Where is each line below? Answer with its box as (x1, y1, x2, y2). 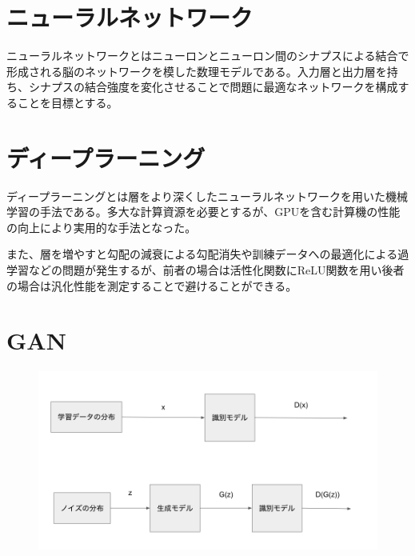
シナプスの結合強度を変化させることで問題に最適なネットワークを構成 (28, 78, 398, 95)
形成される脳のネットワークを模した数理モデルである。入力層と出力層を (6, 62, 387, 79)
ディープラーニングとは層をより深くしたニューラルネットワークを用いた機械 (6, 187, 408, 204)
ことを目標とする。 (17, 94, 118, 110)
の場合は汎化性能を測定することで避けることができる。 (6, 277, 297, 294)
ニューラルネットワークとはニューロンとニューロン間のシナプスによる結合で (6, 47, 409, 64)
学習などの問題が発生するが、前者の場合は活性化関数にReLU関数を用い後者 (6, 262, 405, 278)
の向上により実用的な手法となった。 (6, 218, 197, 235)
